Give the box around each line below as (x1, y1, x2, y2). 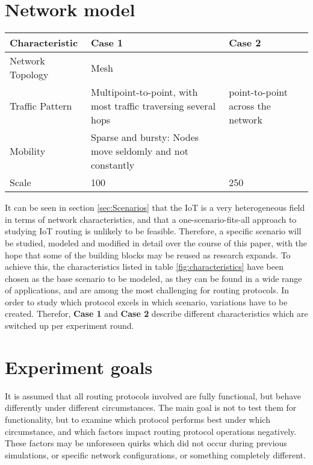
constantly (91, 158, 135, 172)
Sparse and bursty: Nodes (91, 130, 199, 145)
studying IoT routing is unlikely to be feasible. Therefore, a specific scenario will (5, 225, 302, 237)
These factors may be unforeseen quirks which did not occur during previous (5, 437, 287, 449)
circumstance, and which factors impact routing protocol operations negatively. (5, 425, 297, 437)
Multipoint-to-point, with (91, 85, 198, 99)
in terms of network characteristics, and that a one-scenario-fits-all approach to (5, 213, 297, 225)
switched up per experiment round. (5, 319, 134, 332)
